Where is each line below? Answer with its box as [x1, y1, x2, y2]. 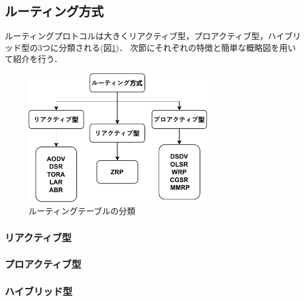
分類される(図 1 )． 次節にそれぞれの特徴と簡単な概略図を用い [58, 41, 296, 53]
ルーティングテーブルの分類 [28, 205, 136, 217]
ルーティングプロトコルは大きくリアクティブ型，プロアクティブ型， [5, 30, 268, 42]
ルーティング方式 [5, 2, 104, 20]
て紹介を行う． [5, 53, 62, 65]
